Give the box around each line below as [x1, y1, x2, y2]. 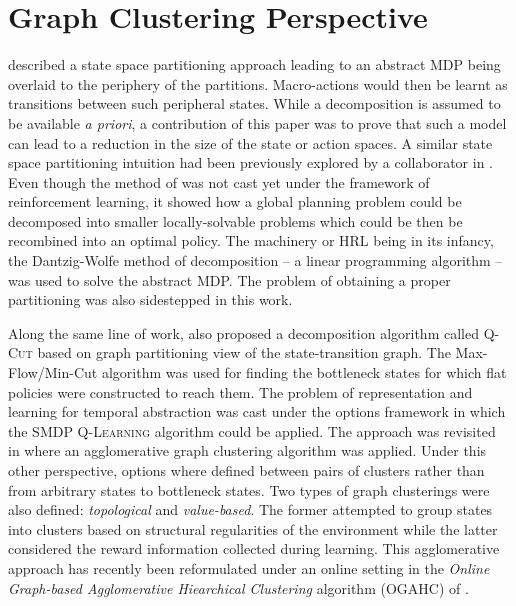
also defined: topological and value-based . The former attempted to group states [8, 499, 493, 520]
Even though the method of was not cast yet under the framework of [8, 171, 430, 192]
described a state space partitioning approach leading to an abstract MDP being [8, 54, 501, 75]
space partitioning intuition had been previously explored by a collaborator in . [8, 152, 494, 173]
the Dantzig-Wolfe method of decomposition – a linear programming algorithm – [8, 250, 503, 271]
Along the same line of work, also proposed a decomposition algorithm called [8, 322, 479, 343]
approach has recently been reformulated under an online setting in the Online [8, 557, 490, 578]
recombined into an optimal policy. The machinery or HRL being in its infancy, [8, 230, 494, 251]
